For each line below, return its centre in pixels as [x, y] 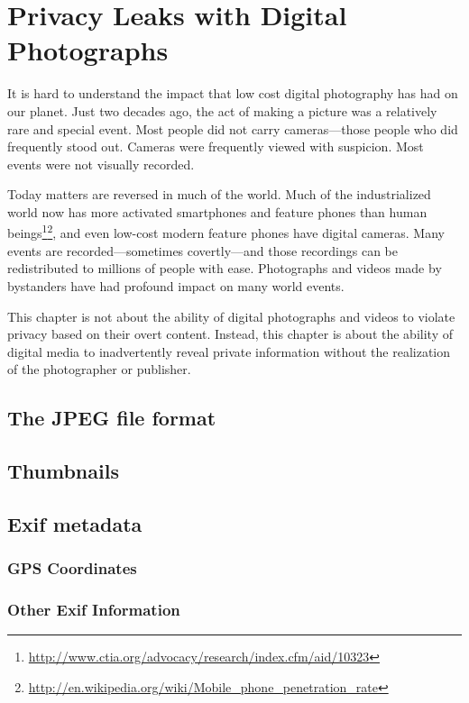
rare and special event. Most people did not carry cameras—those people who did [233, 128]
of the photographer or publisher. [99, 369]
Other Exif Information [94, 609]
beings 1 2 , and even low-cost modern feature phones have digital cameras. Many [226, 232]
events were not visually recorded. [101, 164]
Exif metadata [75, 523]
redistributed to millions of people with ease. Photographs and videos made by [225, 268]
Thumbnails [63, 471]
